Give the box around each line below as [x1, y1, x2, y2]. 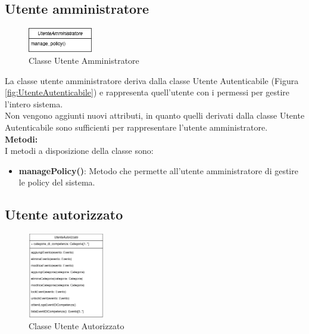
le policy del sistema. [18, 176, 95, 188]
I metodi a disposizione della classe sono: [5, 144, 154, 157]
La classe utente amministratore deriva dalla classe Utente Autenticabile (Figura [5, 74, 299, 86]
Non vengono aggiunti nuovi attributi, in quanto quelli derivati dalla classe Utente [5, 109, 305, 122]
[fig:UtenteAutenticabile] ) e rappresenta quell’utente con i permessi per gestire [5, 86, 290, 98]
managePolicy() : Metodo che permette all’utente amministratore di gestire [18, 164, 298, 177]
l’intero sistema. [5, 97, 63, 110]
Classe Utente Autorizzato [29, 320, 124, 332]
